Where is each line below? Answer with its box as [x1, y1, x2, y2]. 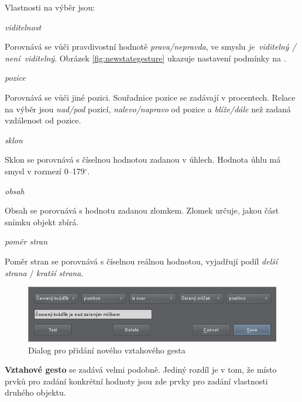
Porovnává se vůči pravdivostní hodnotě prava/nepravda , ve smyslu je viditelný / [5, 40, 296, 53]
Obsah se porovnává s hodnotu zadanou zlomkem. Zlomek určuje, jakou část [5, 204, 279, 217]
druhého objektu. [5, 386, 66, 398]
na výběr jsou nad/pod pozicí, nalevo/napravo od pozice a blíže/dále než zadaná [5, 102, 291, 115]
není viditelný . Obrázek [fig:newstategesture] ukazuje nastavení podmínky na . [5, 51, 286, 64]
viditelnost [5, 20, 42, 33]
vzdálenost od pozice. [5, 114, 81, 126]
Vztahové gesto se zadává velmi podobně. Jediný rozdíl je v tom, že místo [5, 363, 277, 376]
